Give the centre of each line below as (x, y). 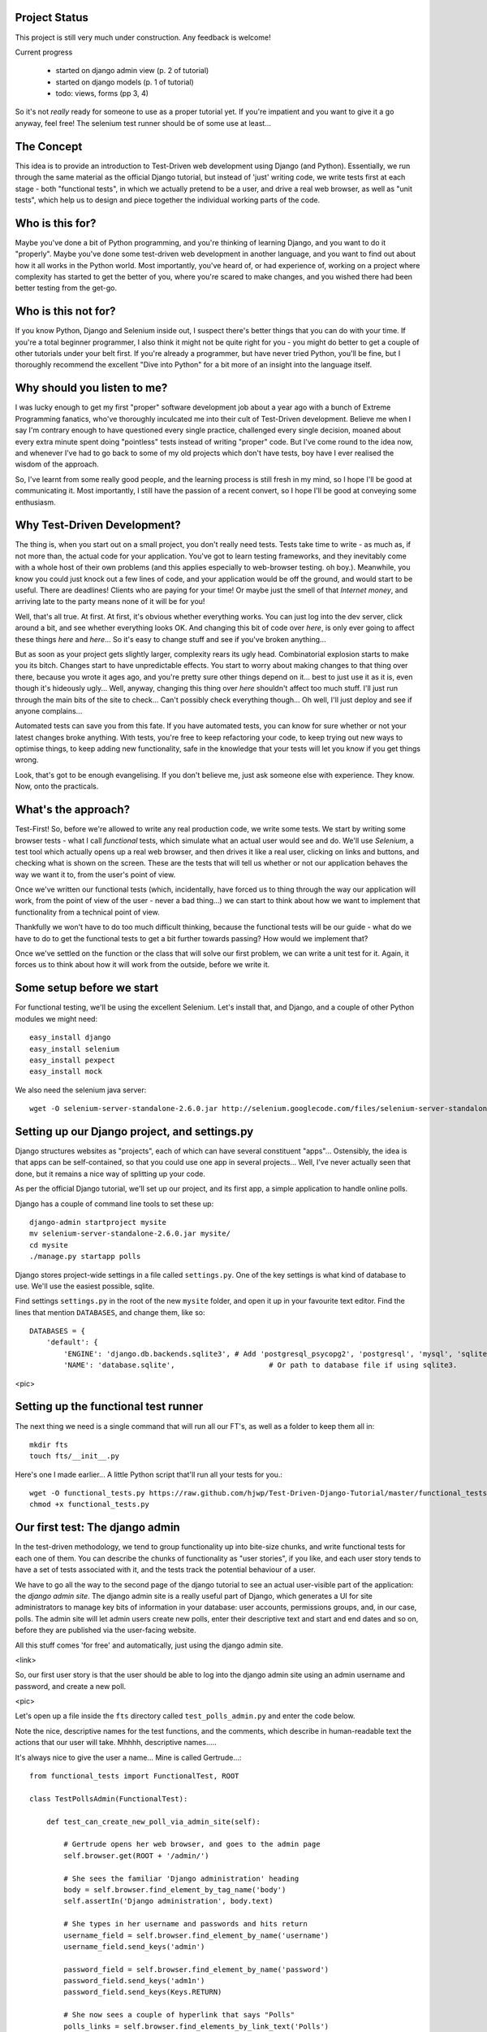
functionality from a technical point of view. (87, 912)
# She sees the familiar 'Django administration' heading (181, 1878)
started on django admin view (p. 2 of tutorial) (132, 71)
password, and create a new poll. (71, 1686)
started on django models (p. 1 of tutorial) (125, 82)
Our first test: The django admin (97, 1528)
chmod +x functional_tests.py (90, 1504)
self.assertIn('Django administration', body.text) (168, 1901)
